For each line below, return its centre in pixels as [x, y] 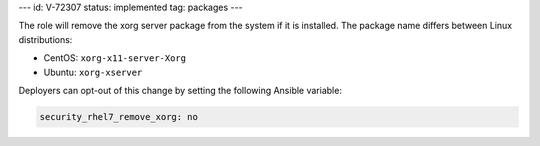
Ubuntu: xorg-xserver [93, 72]
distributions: [45, 39]
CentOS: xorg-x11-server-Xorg [115, 58]
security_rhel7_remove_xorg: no [119, 116]
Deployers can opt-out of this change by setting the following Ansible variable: [180, 90]
